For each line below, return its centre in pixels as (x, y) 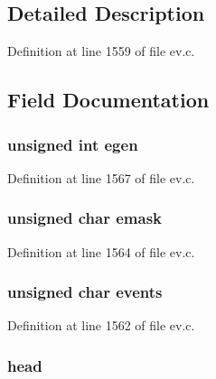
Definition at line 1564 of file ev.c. (101, 251)
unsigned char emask (85, 218)
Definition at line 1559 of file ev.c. (101, 51)
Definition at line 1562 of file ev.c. (101, 325)
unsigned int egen (73, 144)
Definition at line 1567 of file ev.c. (101, 177)
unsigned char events (85, 292)
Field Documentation (108, 100)
